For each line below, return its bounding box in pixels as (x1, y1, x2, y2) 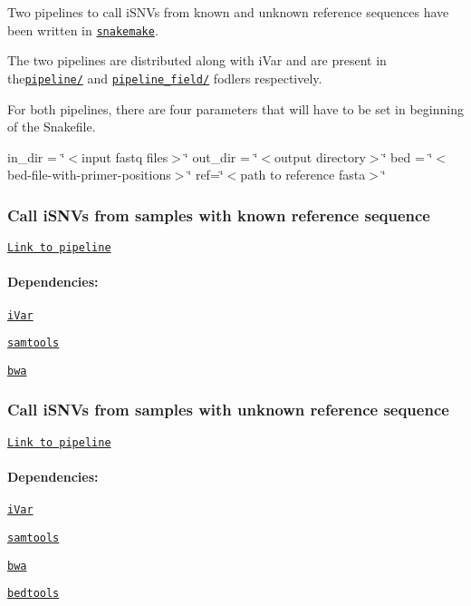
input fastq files (82, 147, 168, 166)
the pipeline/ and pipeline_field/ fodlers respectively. (7, 68, 322, 87)
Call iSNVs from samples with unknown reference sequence (7, 398, 449, 421)
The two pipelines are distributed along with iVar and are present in (7, 51, 387, 70)
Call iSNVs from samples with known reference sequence (7, 203, 430, 226)
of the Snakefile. (7, 117, 96, 136)
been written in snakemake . (7, 20, 159, 39)
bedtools (7, 587, 60, 601)
